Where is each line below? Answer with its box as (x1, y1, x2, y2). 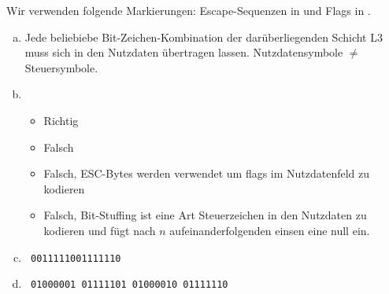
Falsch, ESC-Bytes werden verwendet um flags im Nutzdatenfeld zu (43, 165, 370, 182)
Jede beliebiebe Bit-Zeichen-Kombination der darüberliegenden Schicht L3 (24, 28, 383, 45)
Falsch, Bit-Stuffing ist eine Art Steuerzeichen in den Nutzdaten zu (43, 207, 367, 223)
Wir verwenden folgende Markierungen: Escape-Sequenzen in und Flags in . (6, 2, 371, 18)
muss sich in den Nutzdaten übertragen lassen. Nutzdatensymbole (24, 44, 343, 61)
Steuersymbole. (24, 59, 98, 75)
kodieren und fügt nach (43, 222, 156, 238)
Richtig (43, 112, 79, 128)
